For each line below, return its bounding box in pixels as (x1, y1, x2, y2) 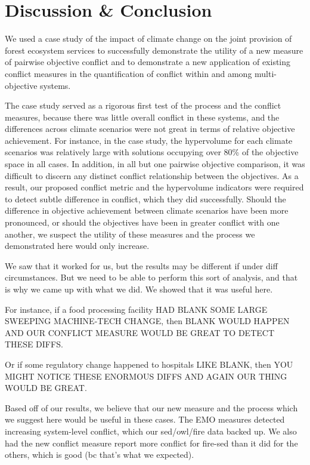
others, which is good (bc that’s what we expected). (5, 448, 194, 461)
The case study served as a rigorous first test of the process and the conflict (5, 99, 281, 112)
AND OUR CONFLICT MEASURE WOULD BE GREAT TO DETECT (5, 326, 274, 338)
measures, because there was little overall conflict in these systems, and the (5, 110, 280, 123)
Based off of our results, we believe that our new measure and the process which (5, 401, 298, 414)
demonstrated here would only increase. (5, 239, 150, 252)
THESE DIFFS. (5, 338, 63, 350)
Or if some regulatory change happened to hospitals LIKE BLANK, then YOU (5, 358, 293, 370)
